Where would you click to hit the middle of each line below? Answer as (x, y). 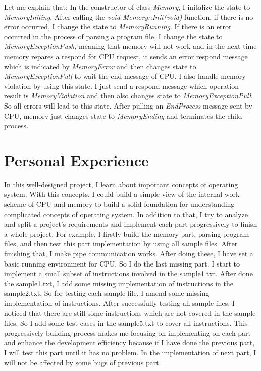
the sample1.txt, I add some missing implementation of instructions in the (119, 283)
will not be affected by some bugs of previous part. (83, 362)
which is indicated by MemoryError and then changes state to (100, 66)
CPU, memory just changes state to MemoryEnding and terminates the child (123, 115)
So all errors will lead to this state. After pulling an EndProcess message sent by (128, 105)
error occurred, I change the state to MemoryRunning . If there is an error (118, 26)
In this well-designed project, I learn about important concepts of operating (121, 184)
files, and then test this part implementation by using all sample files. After (121, 244)
